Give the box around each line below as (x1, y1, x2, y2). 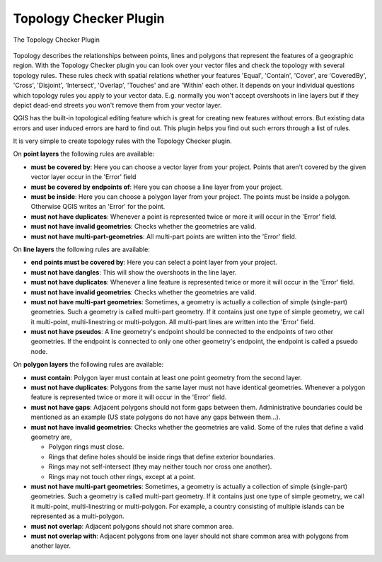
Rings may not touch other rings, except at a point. (48, 472, 196, 481)
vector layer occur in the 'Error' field (30, 173, 137, 181)
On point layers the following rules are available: (13, 149, 155, 159)
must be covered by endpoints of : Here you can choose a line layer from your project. (30, 183, 283, 191)
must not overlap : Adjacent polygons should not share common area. (30, 522, 234, 530)
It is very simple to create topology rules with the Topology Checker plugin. (13, 137, 233, 145)
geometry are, (30, 432, 72, 441)
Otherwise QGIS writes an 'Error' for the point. (30, 202, 166, 211)
